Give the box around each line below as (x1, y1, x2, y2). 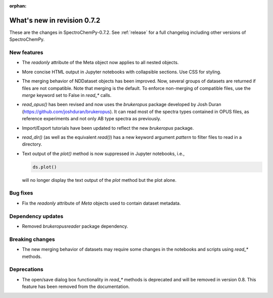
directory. (22, 141, 42, 147)
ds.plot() (32, 164, 57, 170)
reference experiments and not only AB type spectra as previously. (22, 116, 161, 122)
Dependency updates (9, 213, 64, 220)
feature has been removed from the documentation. (22, 283, 130, 290)
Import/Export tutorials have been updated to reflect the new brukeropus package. (22, 125, 194, 131)
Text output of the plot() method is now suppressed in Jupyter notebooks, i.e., (22, 151, 185, 157)
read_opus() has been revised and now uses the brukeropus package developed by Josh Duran (22, 102, 221, 108)
